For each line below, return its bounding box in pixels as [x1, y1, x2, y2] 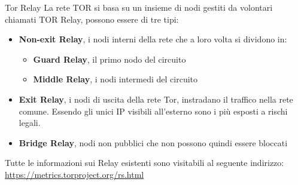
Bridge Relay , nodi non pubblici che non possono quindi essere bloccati [19, 136, 288, 149]
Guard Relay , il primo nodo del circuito [33, 53, 186, 65]
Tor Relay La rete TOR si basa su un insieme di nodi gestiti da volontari [5, 1, 273, 13]
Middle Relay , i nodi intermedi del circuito [33, 73, 198, 85]
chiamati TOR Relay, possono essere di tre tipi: [5, 13, 179, 25]
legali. [19, 116, 41, 129]
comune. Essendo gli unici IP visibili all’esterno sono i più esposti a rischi [19, 104, 288, 117]
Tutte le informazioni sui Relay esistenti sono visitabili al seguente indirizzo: [5, 156, 284, 169]
